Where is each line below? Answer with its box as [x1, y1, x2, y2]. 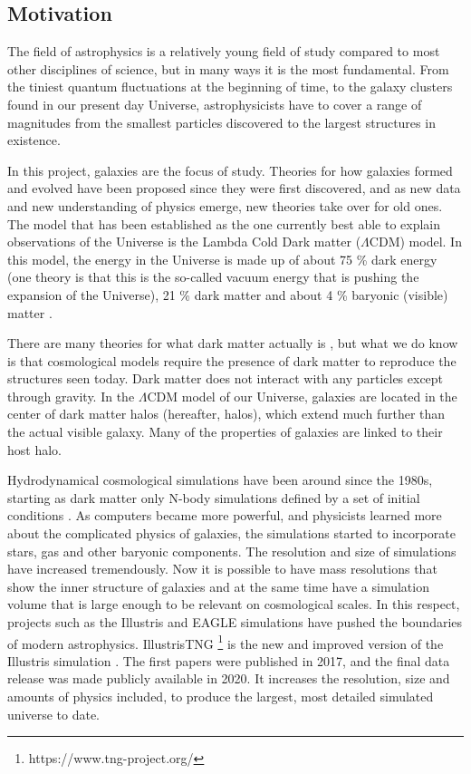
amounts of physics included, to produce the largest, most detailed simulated [7, 687, 434, 706]
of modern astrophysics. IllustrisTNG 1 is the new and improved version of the [7, 631, 444, 653]
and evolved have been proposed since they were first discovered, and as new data [7, 179, 461, 198]
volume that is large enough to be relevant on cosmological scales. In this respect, [7, 595, 460, 614]
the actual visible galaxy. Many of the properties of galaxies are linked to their [7, 422, 443, 441]
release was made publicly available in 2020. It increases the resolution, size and [7, 669, 450, 688]
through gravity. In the [7, 386, 135, 405]
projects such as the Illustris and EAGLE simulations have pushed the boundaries [7, 613, 463, 632]
